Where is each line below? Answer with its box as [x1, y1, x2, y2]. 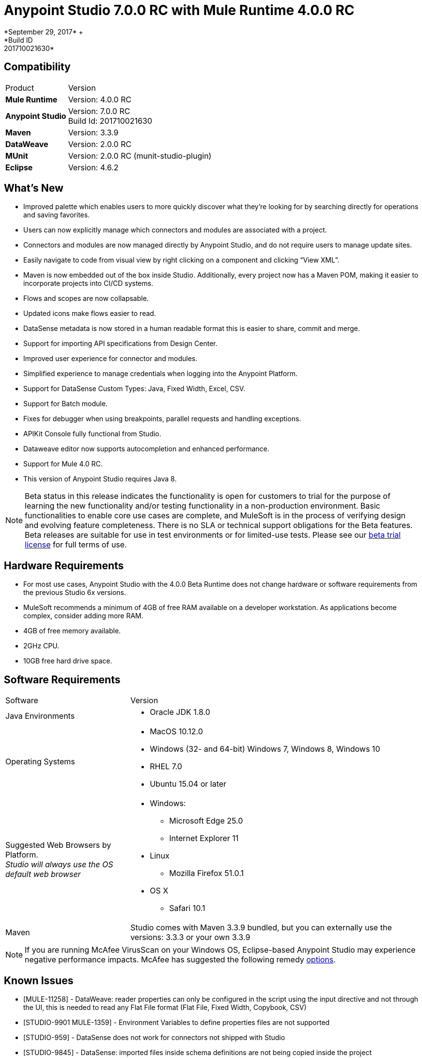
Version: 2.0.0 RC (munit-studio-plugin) [68, 150, 212, 161]
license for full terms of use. [25, 540, 127, 550]
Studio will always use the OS [5, 860, 113, 870]
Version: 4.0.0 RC [68, 94, 132, 104]
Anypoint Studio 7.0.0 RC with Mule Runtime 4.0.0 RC [4, 2, 355, 18]
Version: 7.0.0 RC [68, 106, 130, 116]
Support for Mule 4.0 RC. [23, 460, 103, 468]
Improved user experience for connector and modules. [23, 354, 198, 363]
